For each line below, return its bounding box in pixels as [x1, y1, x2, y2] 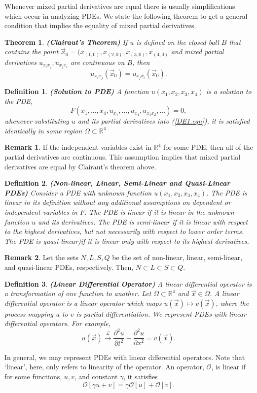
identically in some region [4, 125, 82, 135]
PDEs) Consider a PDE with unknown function [4, 187, 152, 197]
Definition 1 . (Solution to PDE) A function [4, 86, 149, 97]
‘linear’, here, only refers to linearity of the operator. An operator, [4, 361, 204, 372]
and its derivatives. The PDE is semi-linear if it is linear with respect [38, 216, 248, 227]
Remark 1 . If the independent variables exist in [4, 142, 152, 152]
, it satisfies [123, 371, 158, 382]
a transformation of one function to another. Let [4, 288, 151, 298]
